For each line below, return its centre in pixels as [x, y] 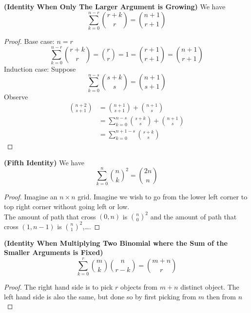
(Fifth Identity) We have [44, 162]
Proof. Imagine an [31, 197]
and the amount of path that [193, 216]
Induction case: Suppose [40, 68]
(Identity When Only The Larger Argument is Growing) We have [115, 6]
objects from [139, 286]
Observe [16, 96]
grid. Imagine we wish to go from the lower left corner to [163, 197]
